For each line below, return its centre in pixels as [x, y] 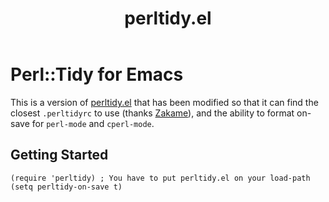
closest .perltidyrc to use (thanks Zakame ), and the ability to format [152, 113]
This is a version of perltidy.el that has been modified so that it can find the [164, 102]
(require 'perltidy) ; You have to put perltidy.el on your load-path [160, 178]
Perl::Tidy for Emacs [97, 74]
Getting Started [59, 155]
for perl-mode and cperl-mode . [93, 123]
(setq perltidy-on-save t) [66, 187]
